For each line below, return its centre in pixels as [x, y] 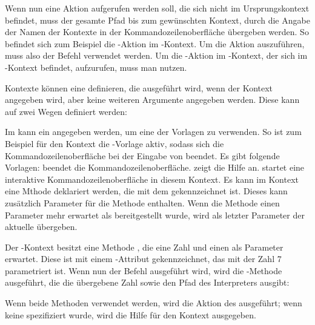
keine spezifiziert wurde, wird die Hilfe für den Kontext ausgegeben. [131, 314]
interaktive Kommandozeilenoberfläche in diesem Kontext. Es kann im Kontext [152, 179]
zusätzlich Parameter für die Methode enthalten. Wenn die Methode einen [142, 202]
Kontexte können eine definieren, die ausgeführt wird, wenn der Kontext [139, 87]
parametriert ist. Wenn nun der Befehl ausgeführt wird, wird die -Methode [144, 270]
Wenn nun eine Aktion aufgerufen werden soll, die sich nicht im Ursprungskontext [157, 8]
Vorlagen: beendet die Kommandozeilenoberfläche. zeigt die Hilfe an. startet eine [155, 167]
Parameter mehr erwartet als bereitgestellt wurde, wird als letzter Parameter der [155, 215]
